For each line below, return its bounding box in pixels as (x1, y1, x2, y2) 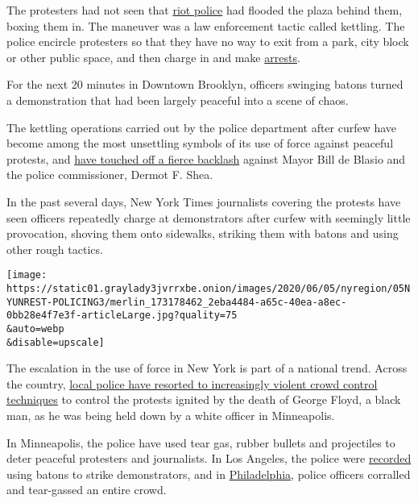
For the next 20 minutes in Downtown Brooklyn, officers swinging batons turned (6, 76, 404, 93)
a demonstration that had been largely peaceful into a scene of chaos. (6, 91, 349, 108)
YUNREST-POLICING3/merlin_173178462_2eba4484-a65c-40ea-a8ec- (6, 296, 347, 308)
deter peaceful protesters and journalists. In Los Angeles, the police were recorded (6, 450, 412, 467)
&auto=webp (6, 322, 64, 335)
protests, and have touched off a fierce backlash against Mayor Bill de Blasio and (6, 150, 406, 167)
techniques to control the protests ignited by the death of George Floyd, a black (6, 391, 401, 408)
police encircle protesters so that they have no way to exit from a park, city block (6, 33, 409, 50)
